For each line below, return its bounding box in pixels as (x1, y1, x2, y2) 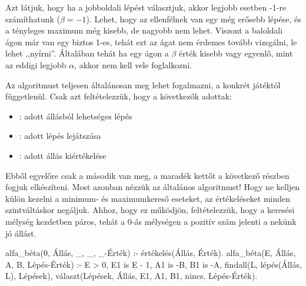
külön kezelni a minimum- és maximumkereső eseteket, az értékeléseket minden (5, 192, 291, 204)
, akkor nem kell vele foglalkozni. (74, 58, 192, 71)
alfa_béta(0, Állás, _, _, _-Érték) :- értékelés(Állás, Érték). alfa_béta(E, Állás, (5, 247, 296, 259)
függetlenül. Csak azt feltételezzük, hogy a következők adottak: (5, 90, 232, 102)
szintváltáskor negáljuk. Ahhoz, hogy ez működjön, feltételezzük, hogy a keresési (5, 204, 295, 216)
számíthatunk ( (5, 12, 61, 25)
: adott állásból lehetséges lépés (19, 109, 132, 122)
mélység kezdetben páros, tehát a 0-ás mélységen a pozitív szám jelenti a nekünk (5, 215, 297, 227)
